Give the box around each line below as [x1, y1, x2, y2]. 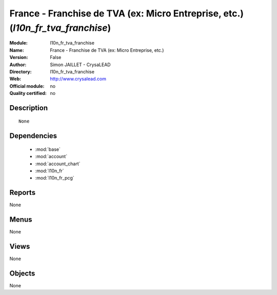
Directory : [9, 68, 32, 74]
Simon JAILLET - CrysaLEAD [50, 62, 111, 68]
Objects [9, 269, 35, 278]
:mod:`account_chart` [35, 161, 81, 167]
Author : [9, 62, 27, 68]
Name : [9, 47, 24, 53]
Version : [9, 54, 28, 61]
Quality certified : [9, 90, 47, 96]
